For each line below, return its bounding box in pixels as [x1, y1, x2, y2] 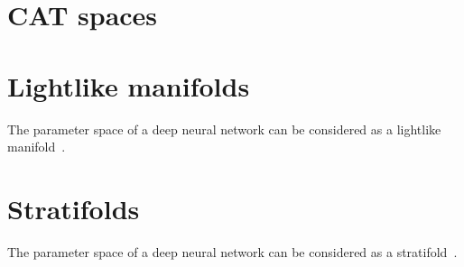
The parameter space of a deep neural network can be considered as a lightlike [7, 119, 441, 138]
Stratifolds [7, 189, 140, 226]
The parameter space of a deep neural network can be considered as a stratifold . [7, 242, 458, 261]
